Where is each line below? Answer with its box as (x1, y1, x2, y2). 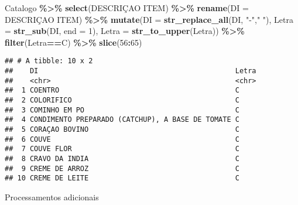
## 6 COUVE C (5, 135, 239, 143)
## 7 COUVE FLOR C (5, 145, 239, 153)
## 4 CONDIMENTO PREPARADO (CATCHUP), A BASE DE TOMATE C (5, 115, 239, 124)
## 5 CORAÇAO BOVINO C (5, 125, 239, 134)
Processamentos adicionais (5, 190, 99, 203)
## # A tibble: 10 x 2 (5, 57, 93, 66)
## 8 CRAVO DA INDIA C (5, 154, 239, 163)
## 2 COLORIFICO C (5, 96, 239, 104)
